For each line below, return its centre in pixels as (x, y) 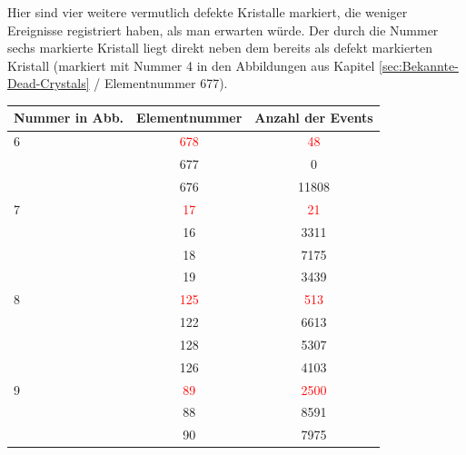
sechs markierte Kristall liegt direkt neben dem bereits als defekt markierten (220, 48)
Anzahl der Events (314, 118)
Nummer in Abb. (69, 118)
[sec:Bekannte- (419, 65)
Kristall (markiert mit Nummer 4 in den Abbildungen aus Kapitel (191, 65)
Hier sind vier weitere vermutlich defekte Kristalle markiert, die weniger (208, 12)
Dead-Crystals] (49, 83)
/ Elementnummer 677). (161, 83)
